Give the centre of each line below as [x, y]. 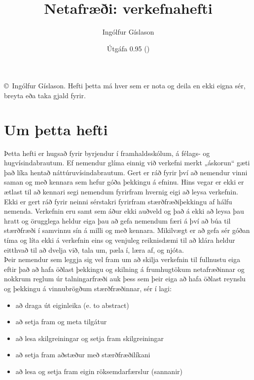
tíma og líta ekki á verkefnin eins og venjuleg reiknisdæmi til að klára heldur [120, 240]
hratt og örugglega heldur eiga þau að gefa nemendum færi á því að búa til [117, 220]
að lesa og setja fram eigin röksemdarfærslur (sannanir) [99, 371]
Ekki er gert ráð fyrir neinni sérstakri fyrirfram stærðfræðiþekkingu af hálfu [118, 201]
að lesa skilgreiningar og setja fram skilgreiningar [90, 338]
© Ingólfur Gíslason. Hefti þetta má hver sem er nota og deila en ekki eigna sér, [125, 86]
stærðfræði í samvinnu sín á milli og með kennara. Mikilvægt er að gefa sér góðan [127, 230]
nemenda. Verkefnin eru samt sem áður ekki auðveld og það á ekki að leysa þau [124, 211]
